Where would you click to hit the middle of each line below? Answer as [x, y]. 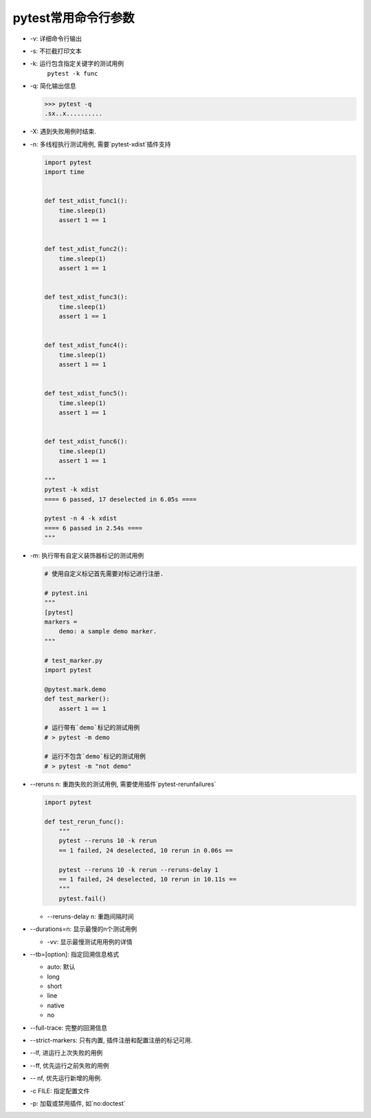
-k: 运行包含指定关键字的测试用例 [77, 64]
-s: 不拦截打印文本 [56, 51]
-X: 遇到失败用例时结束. [63, 131]
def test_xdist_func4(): [86, 345]
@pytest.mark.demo [75, 689]
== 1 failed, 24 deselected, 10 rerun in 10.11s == [148, 879]
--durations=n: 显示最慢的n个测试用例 [83, 929]
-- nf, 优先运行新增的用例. [66, 1078]
